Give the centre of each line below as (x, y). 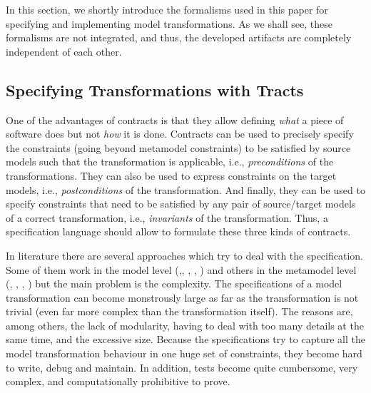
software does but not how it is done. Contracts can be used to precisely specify (180, 134)
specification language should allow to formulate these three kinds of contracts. (178, 231)
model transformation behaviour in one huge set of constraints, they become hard (184, 353)
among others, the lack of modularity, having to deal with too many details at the (185, 325)
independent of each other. (64, 51)
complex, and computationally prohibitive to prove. (118, 381)
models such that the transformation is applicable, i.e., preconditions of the (170, 162)
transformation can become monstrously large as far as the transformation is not (182, 297)
